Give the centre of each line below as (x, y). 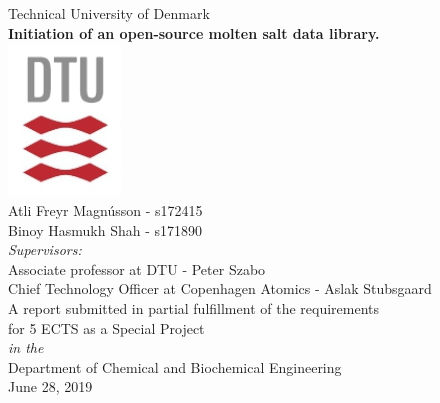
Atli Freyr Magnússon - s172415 (105, 210)
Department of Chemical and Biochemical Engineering (175, 366)
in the (26, 347)
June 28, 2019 (50, 386)
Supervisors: (45, 249)
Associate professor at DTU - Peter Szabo (137, 268)
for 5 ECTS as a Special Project (106, 327)
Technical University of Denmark (109, 13)
